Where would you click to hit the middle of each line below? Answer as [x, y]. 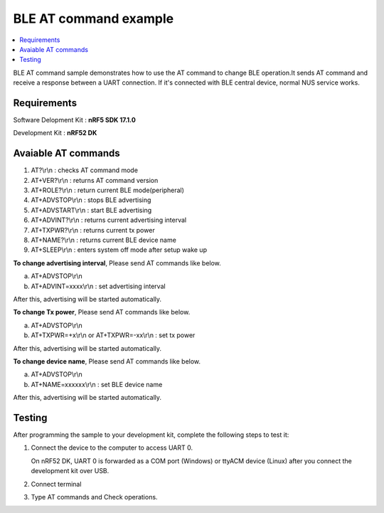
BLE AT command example [94, 18]
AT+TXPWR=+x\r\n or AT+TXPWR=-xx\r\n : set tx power [113, 335]
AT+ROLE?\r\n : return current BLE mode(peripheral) [108, 190]
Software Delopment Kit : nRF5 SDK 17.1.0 [75, 120]
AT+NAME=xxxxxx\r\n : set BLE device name [97, 384]
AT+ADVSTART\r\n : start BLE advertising [91, 210]
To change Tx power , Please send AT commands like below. [102, 312]
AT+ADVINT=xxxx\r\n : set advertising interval [98, 286]
